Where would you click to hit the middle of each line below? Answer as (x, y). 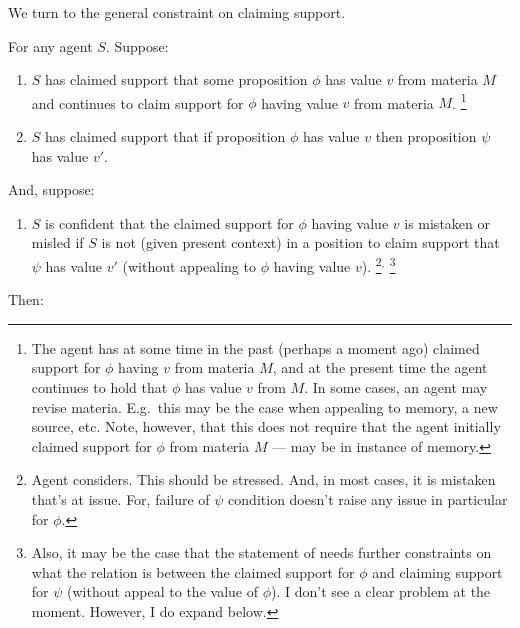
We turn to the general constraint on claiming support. (177, 12)
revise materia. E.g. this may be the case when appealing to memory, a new (264, 406)
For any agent (50, 45)
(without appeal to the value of (162, 591)
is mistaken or (447, 222)
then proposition (426, 136)
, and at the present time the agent (380, 367)
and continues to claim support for (137, 102)
